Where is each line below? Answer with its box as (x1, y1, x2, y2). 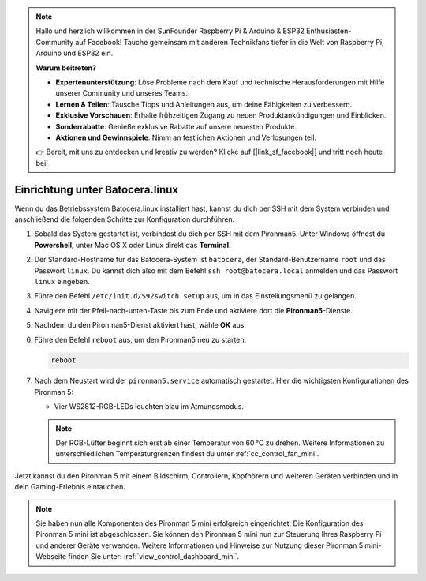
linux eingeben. (34, 276, 90, 286)
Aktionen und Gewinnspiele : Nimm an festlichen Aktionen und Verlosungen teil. (55, 133, 317, 142)
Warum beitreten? (35, 63, 97, 73)
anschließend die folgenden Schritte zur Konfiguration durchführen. (14, 214, 235, 224)
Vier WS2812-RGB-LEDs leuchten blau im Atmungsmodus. (54, 402, 245, 411)
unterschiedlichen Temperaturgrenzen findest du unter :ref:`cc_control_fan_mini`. (55, 449, 319, 459)
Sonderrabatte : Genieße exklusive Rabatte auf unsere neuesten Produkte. (55, 122, 297, 131)
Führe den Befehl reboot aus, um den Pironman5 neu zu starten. (34, 335, 247, 344)
